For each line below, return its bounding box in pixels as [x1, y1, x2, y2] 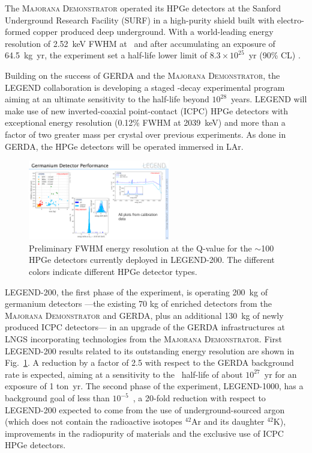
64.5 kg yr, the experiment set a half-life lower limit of [5, 49, 207, 61]
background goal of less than [5, 392, 110, 404]
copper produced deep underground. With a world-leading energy [33, 25, 274, 38]
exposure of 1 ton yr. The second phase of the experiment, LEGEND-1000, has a [5, 380, 304, 392]
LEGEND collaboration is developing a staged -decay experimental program [5, 81, 285, 93]
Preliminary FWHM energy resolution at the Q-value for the [29, 241, 252, 254]
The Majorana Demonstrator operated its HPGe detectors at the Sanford [5, 2, 281, 14]
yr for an [264, 368, 297, 380]
